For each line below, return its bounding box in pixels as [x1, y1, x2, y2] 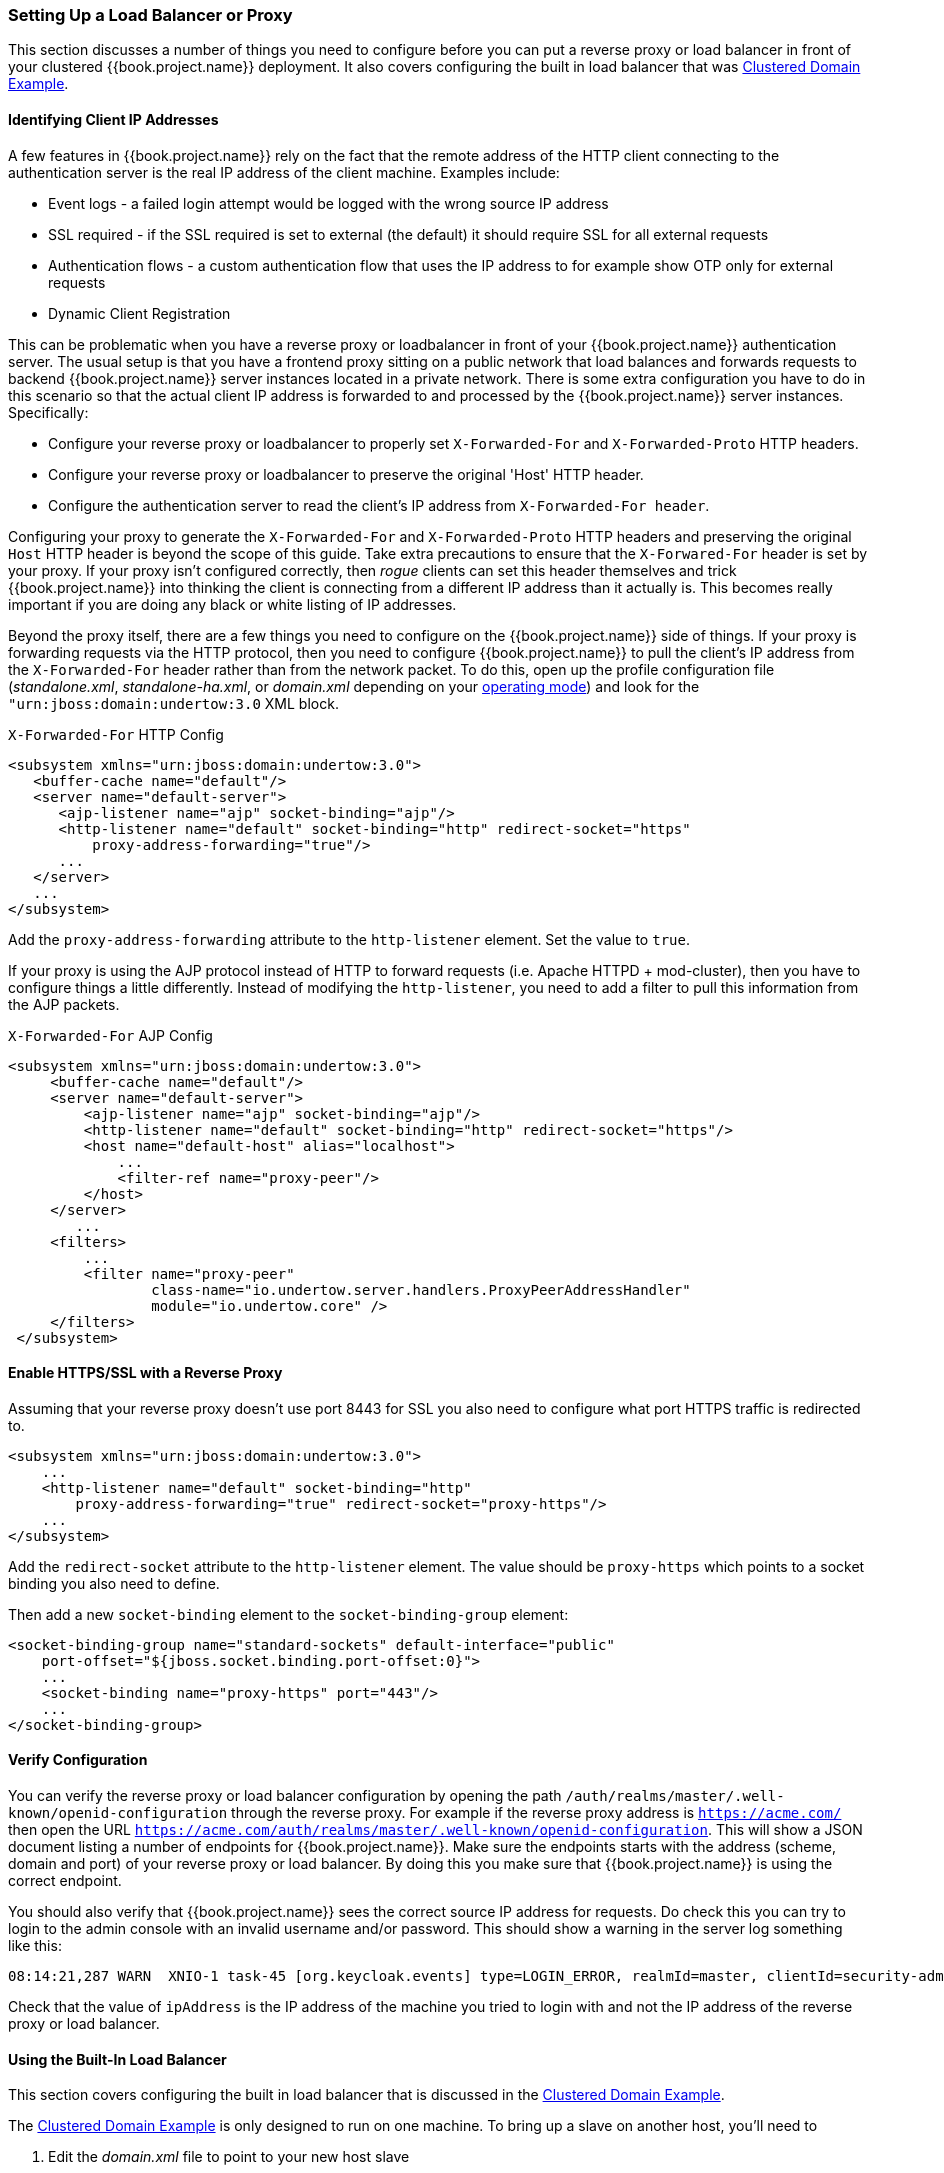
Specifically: [8, 403, 89, 421]
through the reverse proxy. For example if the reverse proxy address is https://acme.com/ [231, 1804, 842, 1822]
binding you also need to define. [8, 1574, 220, 1592]
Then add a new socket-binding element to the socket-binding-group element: [8, 1605, 569, 1623]
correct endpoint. [8, 1872, 122, 1890]
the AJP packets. [8, 995, 120, 1013]
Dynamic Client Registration [48, 304, 231, 322]
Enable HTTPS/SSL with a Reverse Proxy [8, 1364, 283, 1382]
